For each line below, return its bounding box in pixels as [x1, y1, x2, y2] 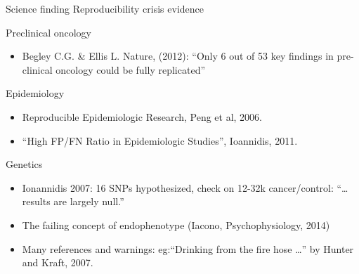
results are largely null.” [22, 194, 124, 209]
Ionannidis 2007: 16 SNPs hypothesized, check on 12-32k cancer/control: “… [22, 180, 348, 195]
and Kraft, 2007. [22, 255, 93, 270]
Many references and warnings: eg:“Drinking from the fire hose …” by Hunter [22, 241, 354, 256]
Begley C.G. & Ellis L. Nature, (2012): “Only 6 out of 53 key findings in [22, 48, 334, 63]
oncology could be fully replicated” [56, 62, 206, 77]
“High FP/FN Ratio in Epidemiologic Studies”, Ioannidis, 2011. [22, 133, 298, 148]
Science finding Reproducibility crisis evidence [6, 1, 204, 15]
